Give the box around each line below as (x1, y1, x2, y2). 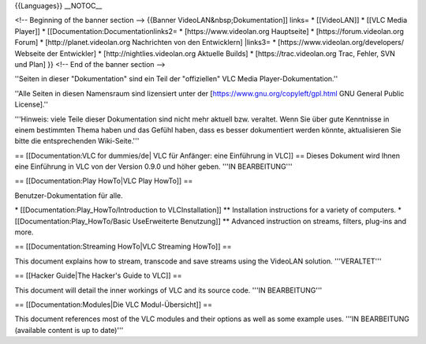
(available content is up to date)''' (14, 325, 124, 335)
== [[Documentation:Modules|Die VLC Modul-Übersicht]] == (14, 300, 213, 309)
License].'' (14, 99, 49, 110)
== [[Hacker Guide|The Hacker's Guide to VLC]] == (14, 271, 182, 280)
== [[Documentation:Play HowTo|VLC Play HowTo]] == (14, 176, 193, 185)
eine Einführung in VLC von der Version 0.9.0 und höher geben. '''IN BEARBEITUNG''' (14, 162, 293, 171)
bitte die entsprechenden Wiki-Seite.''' (14, 136, 140, 146)
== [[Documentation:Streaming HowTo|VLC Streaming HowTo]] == (14, 241, 232, 252)
